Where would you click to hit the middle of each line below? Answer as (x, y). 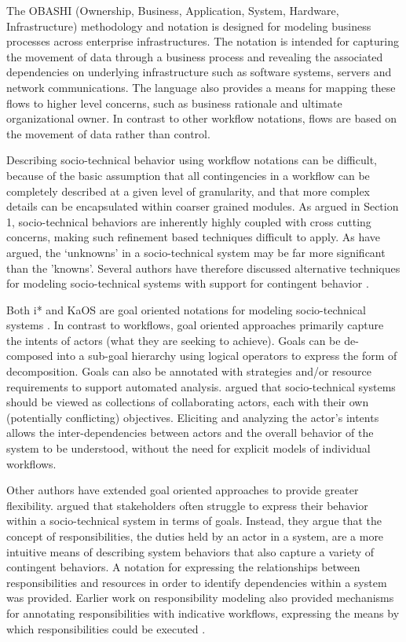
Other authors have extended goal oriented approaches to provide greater (183, 490)
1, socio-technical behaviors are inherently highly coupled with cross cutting (189, 221)
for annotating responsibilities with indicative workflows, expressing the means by (203, 613)
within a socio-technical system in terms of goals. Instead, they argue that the (194, 521)
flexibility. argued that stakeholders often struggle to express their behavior (187, 505)
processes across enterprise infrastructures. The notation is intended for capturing (203, 41)
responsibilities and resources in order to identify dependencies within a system (197, 582)
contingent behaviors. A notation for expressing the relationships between (183, 567)
